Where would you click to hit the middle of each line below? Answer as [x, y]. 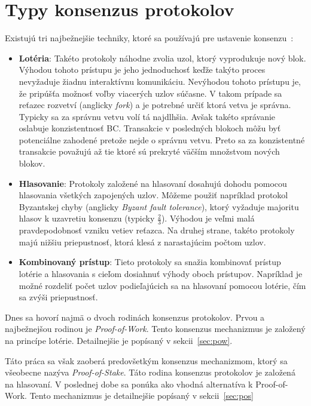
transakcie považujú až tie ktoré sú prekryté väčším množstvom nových [149, 151]
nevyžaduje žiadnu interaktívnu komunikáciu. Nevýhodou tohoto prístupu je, [160, 81]
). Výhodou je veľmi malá [208, 218]
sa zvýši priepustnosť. [58, 297]
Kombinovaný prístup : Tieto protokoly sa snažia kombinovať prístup [150, 262]
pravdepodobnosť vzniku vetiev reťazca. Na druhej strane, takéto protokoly [157, 230]
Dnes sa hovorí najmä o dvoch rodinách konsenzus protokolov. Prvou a [135, 317]
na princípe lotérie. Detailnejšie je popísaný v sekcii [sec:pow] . [119, 341]
